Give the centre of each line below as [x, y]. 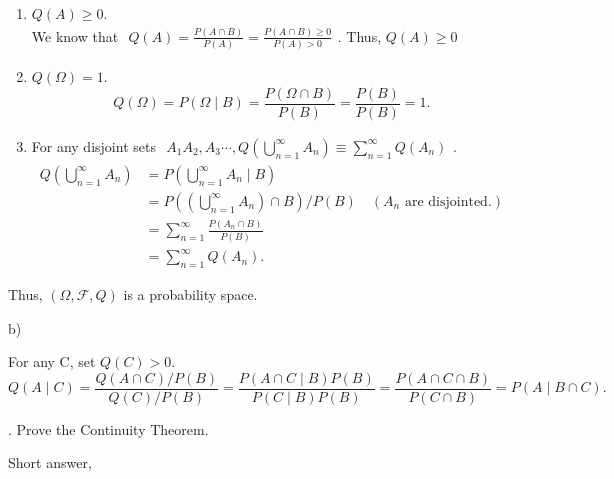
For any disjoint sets [93, 145]
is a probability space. [190, 293]
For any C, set [52, 361]
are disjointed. [448, 201]
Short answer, [50, 462]
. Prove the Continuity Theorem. [108, 428]
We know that [75, 35]
